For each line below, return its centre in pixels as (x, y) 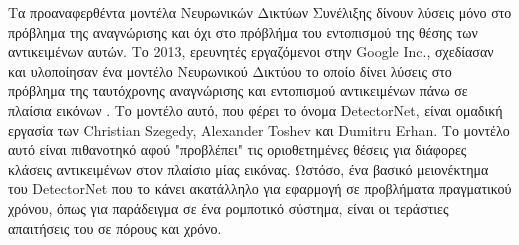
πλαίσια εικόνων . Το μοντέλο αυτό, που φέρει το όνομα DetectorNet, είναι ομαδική (255, 109)
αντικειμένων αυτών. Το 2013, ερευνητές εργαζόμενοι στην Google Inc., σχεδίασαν (251, 51)
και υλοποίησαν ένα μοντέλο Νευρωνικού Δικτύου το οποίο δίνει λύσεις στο (230, 70)
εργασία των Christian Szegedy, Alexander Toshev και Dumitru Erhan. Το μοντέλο (259, 129)
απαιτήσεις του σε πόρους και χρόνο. (115, 227)
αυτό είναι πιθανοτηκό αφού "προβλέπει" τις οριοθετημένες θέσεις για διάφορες (237, 149)
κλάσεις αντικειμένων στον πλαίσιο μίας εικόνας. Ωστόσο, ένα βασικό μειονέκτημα (248, 168)
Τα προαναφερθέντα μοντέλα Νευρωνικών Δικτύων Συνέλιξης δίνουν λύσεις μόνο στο (260, 12)
